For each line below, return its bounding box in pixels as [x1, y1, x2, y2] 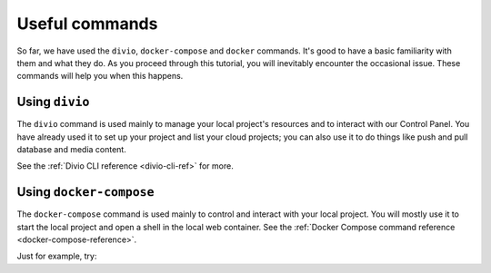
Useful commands [16, 14, 158, 34]
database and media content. [16, 144, 126, 155]
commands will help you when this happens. [16, 71, 184, 82]
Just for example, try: [16, 250, 97, 262]
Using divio [16, 94, 90, 110]
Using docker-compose [16, 184, 155, 200]
